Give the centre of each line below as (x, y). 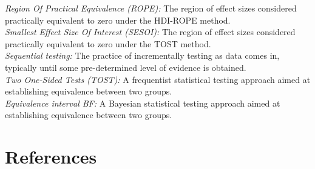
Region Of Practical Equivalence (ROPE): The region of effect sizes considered (151, 8)
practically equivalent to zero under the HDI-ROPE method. (118, 20)
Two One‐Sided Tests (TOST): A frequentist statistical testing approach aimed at (158, 79)
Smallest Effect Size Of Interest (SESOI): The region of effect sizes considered (150, 32)
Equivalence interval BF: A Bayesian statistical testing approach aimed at (143, 103)
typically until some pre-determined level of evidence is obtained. (126, 67)
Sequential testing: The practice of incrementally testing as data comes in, (142, 55)
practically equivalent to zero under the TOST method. (108, 43)
